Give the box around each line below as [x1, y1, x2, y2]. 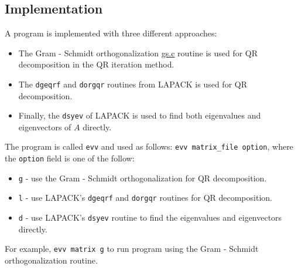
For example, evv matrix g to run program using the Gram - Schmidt [5, 242, 259, 255]
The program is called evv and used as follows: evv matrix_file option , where [5, 140, 293, 153]
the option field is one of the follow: [5, 152, 135, 164]
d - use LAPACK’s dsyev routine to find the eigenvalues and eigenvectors [18, 211, 282, 224]
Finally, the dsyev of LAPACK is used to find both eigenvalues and [18, 109, 261, 122]
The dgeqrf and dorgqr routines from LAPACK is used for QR [18, 77, 247, 90]
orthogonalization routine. [5, 254, 98, 266]
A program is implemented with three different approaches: [5, 27, 217, 39]
